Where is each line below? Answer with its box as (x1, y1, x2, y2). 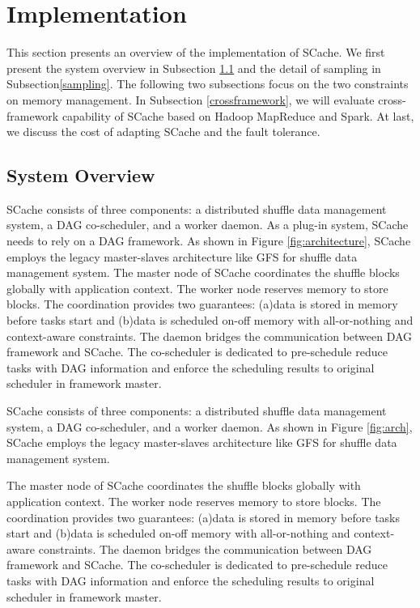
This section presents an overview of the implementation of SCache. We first (6, 44, 385, 61)
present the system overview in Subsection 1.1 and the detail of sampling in (6, 59, 381, 76)
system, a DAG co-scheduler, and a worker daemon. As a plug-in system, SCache (6, 216, 409, 233)
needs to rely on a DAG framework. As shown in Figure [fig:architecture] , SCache (6, 232, 411, 249)
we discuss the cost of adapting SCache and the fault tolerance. (6, 123, 320, 140)
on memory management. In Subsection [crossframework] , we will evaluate (6, 91, 375, 108)
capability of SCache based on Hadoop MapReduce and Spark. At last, (62, 107, 414, 124)
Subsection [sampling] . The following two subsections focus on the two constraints (6, 75, 409, 92)
